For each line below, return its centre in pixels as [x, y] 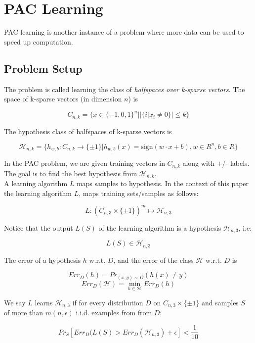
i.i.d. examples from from [114, 313]
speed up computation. [39, 41]
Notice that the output [39, 227]
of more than [23, 313]
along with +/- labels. [216, 163]
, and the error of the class [153, 260]
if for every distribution [108, 303]
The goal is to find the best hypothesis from [71, 173]
